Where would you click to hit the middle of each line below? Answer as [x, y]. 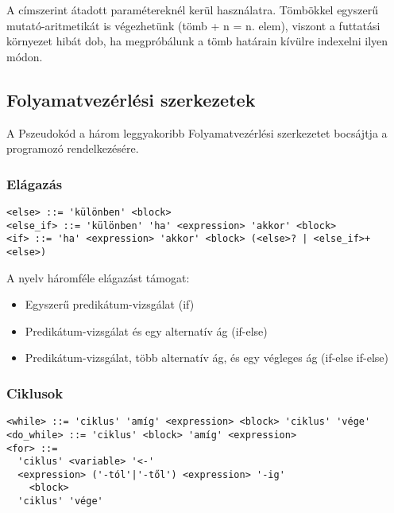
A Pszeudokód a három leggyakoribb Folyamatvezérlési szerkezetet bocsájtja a [197, 132]
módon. [25, 56]
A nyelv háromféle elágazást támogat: [98, 277]
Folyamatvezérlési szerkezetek [131, 99]
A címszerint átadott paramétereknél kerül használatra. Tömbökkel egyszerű [192, 10]
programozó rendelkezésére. [73, 148]
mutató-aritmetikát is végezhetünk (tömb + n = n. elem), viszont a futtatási [193, 25]
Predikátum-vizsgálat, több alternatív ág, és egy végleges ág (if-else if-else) [207, 358]
